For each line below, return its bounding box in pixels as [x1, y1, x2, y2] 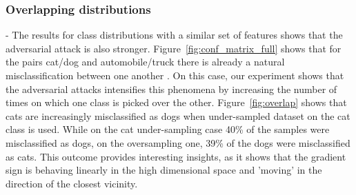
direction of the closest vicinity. [6, 176, 138, 190]
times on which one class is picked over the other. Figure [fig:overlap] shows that [6, 95, 347, 110]
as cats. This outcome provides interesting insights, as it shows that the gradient [6, 149, 346, 163]
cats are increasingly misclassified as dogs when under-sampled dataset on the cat [6, 108, 350, 123]
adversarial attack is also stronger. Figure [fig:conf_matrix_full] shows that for [6, 41, 342, 55]
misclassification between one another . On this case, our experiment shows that [6, 68, 344, 82]
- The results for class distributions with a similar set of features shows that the [6, 28, 343, 42]
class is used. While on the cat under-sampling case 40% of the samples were [6, 122, 330, 136]
